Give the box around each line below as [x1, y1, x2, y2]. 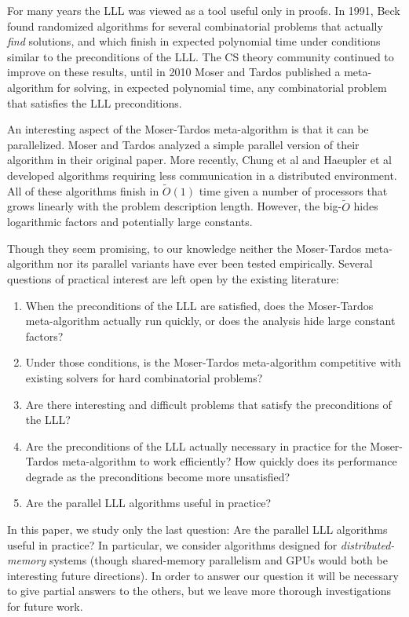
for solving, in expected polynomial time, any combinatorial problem [57, 78, 387, 95]
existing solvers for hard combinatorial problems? [25, 369, 263, 385]
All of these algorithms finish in [7, 182, 159, 199]
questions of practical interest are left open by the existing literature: [7, 270, 339, 287]
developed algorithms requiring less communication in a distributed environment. [7, 166, 397, 183]
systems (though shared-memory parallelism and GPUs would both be [49, 552, 388, 568]
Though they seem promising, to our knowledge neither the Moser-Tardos [7, 239, 362, 256]
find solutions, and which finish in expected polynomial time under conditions [7, 33, 381, 49]
